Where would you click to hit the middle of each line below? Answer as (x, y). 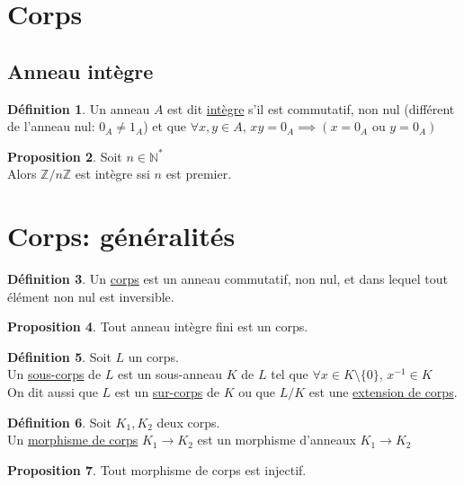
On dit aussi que (53, 392)
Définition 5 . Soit (59, 356)
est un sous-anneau (170, 374)
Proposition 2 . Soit (65, 156)
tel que (290, 374)
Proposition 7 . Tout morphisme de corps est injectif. (157, 469)
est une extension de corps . (383, 392)
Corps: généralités (121, 236)
